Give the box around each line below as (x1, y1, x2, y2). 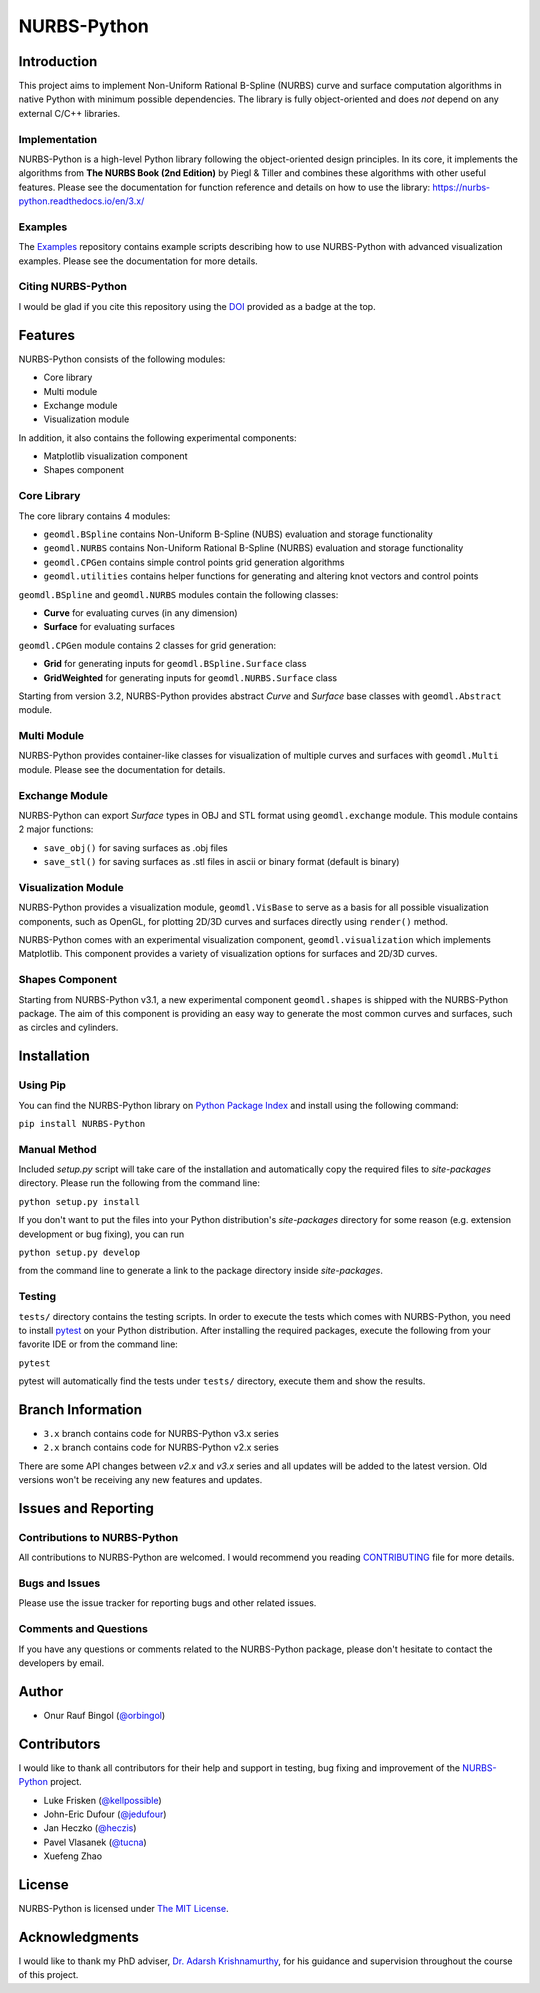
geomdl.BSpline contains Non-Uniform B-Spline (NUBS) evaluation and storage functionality (43, 528, 434, 540)
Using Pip (18, 1078, 67, 1092)
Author (18, 1683, 64, 1700)
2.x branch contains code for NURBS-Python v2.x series (43, 1441, 279, 1454)
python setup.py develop (18, 1247, 140, 1259)
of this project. (18, 1969, 79, 1981)
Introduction (18, 53, 98, 70)
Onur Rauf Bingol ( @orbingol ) (43, 1709, 166, 1721)
